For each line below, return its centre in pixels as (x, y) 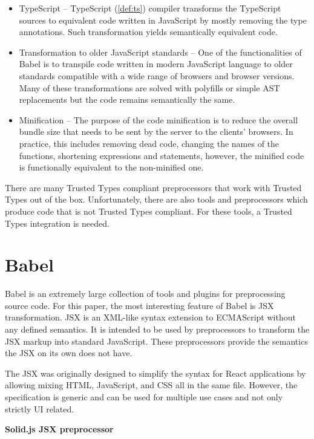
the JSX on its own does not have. (69, 353)
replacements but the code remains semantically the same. (127, 99)
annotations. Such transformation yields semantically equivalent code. (148, 32)
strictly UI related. (40, 408)
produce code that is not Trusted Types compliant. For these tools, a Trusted (149, 211)
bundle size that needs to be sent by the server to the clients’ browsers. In (156, 132)
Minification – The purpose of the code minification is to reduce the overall (159, 119)
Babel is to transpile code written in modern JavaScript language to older (156, 64)
